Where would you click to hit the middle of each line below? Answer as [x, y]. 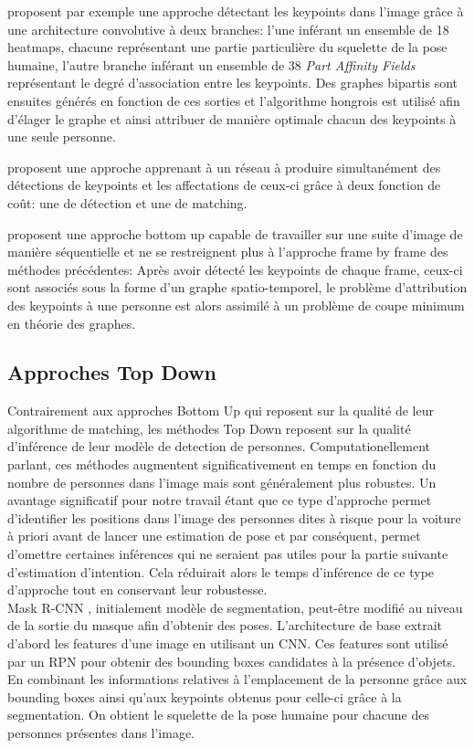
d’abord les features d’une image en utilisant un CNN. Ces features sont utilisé [228, 643]
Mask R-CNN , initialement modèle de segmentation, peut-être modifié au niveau [235, 607]
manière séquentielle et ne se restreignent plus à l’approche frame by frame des [228, 252]
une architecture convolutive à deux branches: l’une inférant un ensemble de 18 [228, 29]
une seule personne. [62, 137]
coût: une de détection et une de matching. [127, 202]
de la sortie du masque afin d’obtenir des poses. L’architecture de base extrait [225, 625]
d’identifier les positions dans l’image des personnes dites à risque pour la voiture [234, 517]
